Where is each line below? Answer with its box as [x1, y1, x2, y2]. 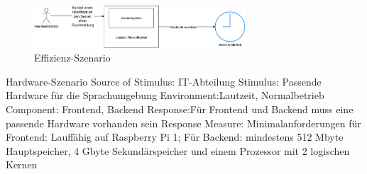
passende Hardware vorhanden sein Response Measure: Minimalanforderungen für [6, 115, 361, 130]
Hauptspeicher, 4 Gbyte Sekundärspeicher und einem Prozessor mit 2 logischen [6, 143, 350, 158]
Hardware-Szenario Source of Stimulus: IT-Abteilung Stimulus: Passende [6, 74, 322, 88]
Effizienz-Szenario [34, 50, 111, 65]
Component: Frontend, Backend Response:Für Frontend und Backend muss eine [6, 102, 354, 117]
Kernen [6, 157, 38, 172]
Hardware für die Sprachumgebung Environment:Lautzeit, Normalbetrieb [6, 88, 324, 103]
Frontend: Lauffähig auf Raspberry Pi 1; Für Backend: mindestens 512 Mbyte [6, 129, 344, 144]
